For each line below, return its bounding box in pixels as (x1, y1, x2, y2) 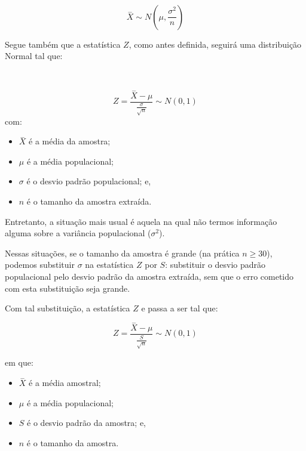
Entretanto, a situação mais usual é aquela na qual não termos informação (5, 215, 277, 227)
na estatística (85, 258, 134, 271)
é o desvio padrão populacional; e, (26, 175, 151, 187)
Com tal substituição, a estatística (5, 302, 130, 314)
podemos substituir (5, 258, 75, 271)
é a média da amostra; (29, 135, 111, 147)
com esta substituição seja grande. (5, 282, 130, 294)
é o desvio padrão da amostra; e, (27, 416, 146, 429)
